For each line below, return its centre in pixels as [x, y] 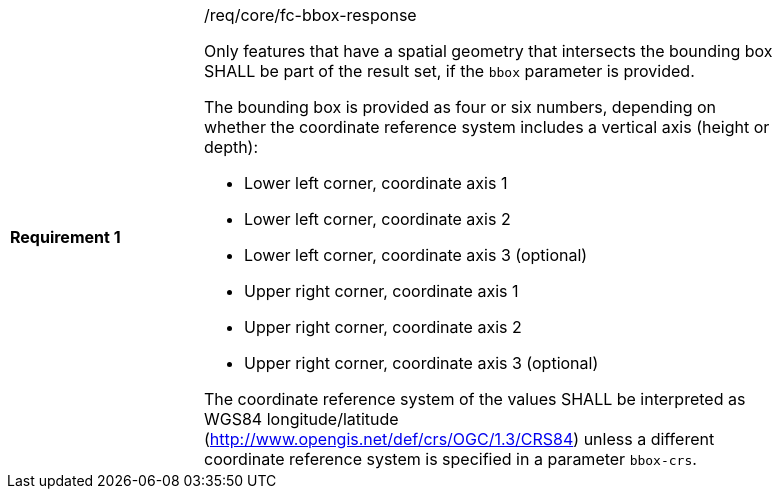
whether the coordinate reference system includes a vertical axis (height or [487, 127]
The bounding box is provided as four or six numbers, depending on [460, 107]
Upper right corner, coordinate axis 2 [383, 327]
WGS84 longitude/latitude [301, 419]
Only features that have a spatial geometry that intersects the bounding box [488, 51]
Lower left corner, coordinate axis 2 [377, 219]
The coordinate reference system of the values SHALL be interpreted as [475, 399]
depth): [231, 147]
